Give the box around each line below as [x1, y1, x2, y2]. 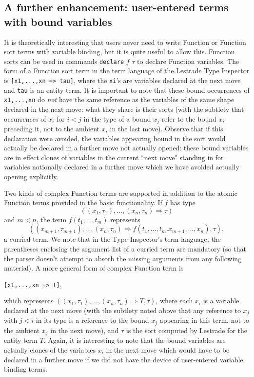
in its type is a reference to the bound [36, 315, 149, 325]
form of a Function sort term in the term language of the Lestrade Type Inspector [4, 65, 250, 76]
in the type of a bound [83, 113, 151, 124]
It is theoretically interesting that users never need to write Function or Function [4, 37, 246, 47]
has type [170, 197, 195, 208]
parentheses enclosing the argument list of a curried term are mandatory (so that [4, 243, 246, 253]
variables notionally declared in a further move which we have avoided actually [4, 162, 239, 172]
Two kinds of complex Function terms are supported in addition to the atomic [4, 188, 237, 198]
